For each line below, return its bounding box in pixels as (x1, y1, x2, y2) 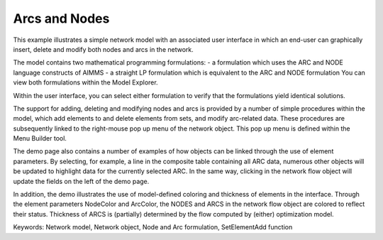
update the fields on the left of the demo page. (13, 177, 150, 185)
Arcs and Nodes (13, 11, 110, 26)
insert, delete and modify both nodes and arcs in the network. (13, 45, 194, 53)
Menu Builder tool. (13, 134, 67, 143)
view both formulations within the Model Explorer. (13, 78, 159, 87)
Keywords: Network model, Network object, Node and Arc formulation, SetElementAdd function (13, 223, 293, 231)
